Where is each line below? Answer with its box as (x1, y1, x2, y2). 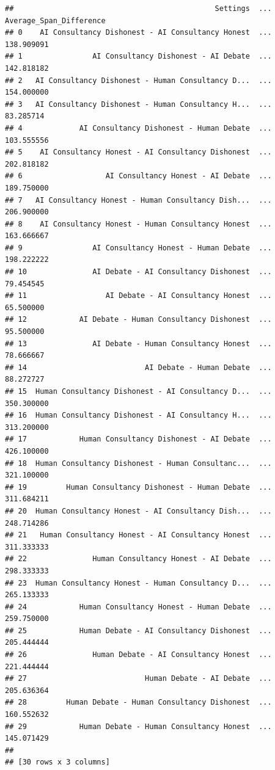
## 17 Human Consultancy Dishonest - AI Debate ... (5, 435, 272, 444)
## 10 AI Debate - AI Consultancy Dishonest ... (5, 267, 272, 277)
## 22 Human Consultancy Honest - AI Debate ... (5, 554, 272, 564)
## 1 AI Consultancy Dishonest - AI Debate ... (5, 52, 272, 61)
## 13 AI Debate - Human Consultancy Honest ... (5, 339, 272, 348)
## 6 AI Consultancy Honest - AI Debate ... (5, 172, 272, 181)
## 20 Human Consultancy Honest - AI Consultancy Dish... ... (5, 506, 272, 515)
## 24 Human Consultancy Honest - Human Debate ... (5, 602, 272, 611)
